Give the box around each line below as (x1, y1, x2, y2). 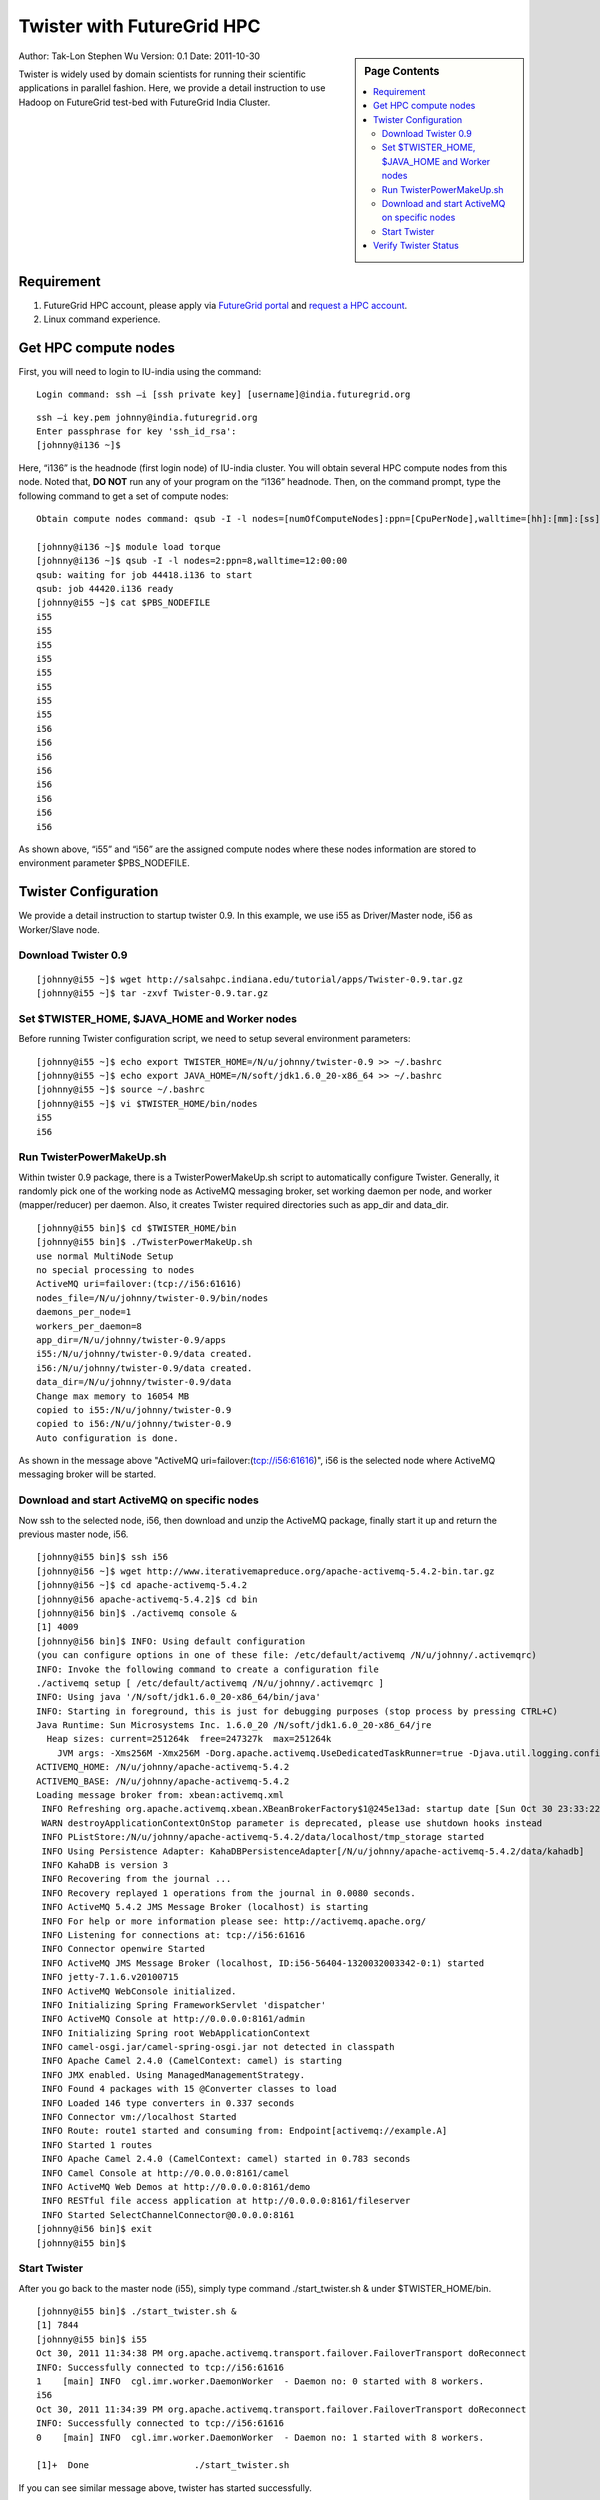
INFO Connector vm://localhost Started (41, 2111, 237, 2123)
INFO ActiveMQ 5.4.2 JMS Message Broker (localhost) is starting (41, 1901, 369, 1913)
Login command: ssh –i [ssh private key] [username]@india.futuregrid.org (36, 389, 411, 400)
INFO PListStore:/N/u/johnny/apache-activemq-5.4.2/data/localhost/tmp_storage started (41, 1831, 485, 1843)
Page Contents (364, 64, 440, 78)
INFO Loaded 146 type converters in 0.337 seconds (41, 2097, 295, 2109)
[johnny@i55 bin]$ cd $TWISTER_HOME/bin (36, 1222, 237, 1234)
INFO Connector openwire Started (41, 1943, 205, 1955)
